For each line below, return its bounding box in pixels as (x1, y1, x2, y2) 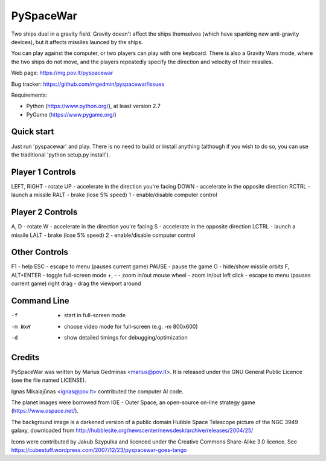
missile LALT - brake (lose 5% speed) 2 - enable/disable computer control (11, 231, 196, 239)
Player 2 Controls (11, 207, 78, 218)
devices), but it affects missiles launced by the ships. (11, 38, 143, 45)
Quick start (11, 127, 54, 137)
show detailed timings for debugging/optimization (64, 334, 188, 341)
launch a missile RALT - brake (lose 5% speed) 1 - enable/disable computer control (11, 191, 217, 199)
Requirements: (11, 91, 48, 98)
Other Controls (11, 247, 69, 257)
